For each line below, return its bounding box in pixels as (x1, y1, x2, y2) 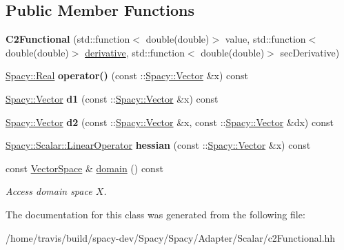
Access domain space (6, 184, 92, 198)
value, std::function (225, 32, 306, 46)
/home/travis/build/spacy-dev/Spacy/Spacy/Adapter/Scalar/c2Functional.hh (6, 230, 336, 244)
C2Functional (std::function (6, 32, 130, 46)
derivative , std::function (85, 45, 185, 59)
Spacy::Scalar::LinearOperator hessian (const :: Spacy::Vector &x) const (6, 138, 311, 152)
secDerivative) (280, 45, 340, 59)
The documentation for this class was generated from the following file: (6, 207, 305, 221)
